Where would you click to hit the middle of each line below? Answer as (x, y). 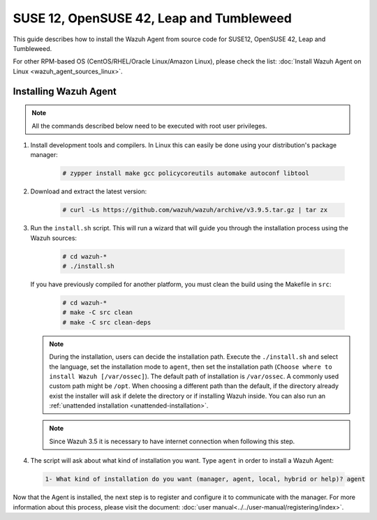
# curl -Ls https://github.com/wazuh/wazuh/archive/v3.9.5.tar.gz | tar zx (195, 210)
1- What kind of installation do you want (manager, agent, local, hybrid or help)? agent (205, 479)
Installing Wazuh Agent (65, 91)
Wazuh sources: (53, 238)
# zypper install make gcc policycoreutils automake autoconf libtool (186, 173)
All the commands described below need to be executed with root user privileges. (149, 126)
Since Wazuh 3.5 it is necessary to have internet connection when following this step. (172, 441)
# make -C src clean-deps (107, 322)
